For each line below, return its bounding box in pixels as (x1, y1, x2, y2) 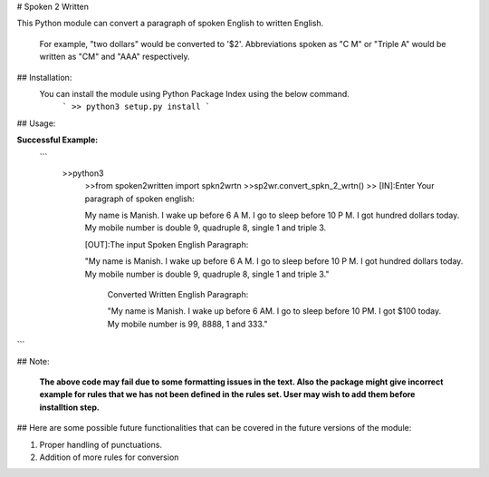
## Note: (16, 355, 50, 366)
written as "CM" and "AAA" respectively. (39, 51, 190, 63)
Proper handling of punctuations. (39, 439, 163, 450)
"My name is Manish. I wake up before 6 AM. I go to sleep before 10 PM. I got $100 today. (107, 306, 442, 316)
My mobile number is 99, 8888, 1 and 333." (107, 318, 268, 329)
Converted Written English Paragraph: (107, 289, 249, 300)
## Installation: (16, 72, 72, 83)
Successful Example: (16, 134, 99, 145)
